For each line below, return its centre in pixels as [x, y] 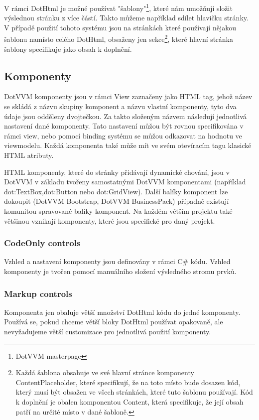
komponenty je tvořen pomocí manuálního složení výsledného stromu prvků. [120, 271]
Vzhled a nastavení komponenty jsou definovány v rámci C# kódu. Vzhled [117, 261]
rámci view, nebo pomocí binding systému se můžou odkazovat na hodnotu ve [123, 135]
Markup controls [38, 293]
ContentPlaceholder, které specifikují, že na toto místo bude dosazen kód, [128, 382]
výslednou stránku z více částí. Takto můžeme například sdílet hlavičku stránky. [126, 18]
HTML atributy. [29, 155]
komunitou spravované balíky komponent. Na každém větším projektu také [118, 211]
